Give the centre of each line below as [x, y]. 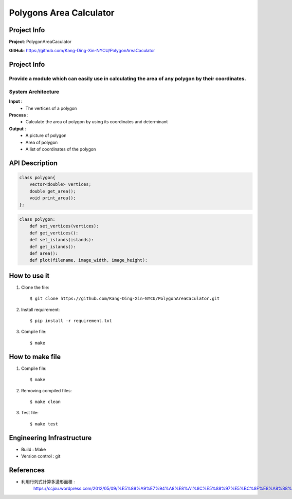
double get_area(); [53, 191]
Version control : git [41, 456]
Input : [16, 101]
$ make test [44, 424]
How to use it [29, 276]
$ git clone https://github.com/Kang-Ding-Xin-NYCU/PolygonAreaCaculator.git [125, 299]
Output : [18, 129]
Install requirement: [41, 309]
